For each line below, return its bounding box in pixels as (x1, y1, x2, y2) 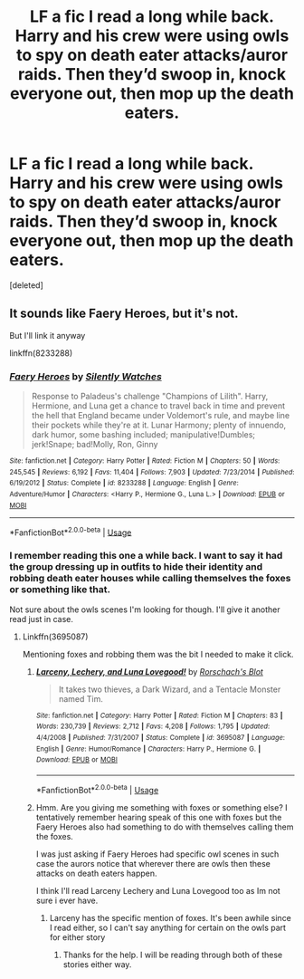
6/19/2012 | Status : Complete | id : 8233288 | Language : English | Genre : (9, 478, 240, 488)
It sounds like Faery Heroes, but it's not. (9, 306, 239, 322)
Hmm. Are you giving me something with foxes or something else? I (35, 801, 288, 812)
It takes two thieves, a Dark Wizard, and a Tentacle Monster (58, 684, 281, 695)
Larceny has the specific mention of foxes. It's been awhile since (49, 912, 292, 923)
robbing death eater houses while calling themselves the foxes (9, 572, 291, 585)
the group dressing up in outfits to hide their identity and (9, 561, 263, 573)
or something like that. (9, 583, 111, 596)
